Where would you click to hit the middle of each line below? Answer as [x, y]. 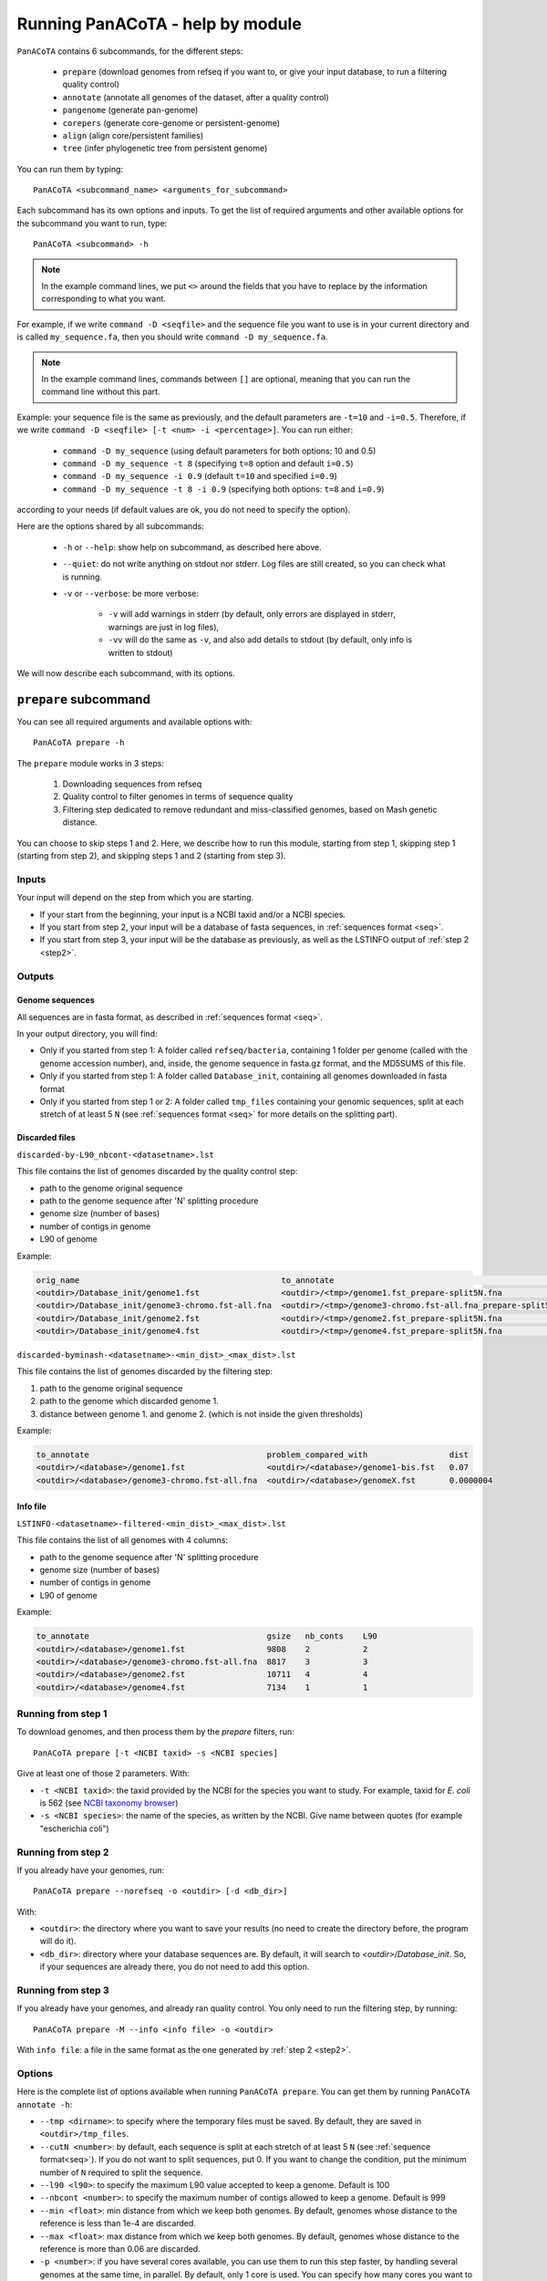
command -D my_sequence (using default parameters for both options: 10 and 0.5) [219, 451]
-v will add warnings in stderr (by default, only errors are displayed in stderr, [252, 614]
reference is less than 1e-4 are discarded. [118, 2224]
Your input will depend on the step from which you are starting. [135, 898]
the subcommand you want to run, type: [92, 223]
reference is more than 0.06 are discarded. [120, 2248]
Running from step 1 [62, 1713]
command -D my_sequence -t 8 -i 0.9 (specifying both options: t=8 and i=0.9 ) [223, 489]
